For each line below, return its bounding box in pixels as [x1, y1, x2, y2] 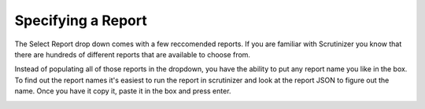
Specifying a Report [14, 12, 147, 29]
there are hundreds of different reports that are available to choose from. [14, 49, 251, 59]
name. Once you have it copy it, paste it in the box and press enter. [14, 86, 231, 96]
